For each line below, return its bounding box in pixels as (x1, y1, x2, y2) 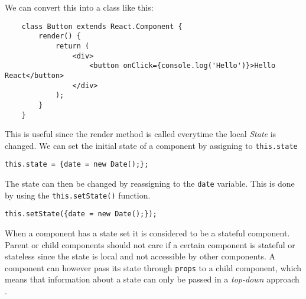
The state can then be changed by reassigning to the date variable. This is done (5, 177, 295, 190)
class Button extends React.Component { (21, 22, 183, 31)
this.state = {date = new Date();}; (5, 160, 149, 169)
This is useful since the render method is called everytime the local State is (5, 128, 276, 140)
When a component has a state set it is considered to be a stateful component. (5, 227, 290, 239)
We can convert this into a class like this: (5, 1, 154, 13)
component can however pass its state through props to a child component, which (5, 261, 302, 274)
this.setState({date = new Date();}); (5, 210, 157, 219)
